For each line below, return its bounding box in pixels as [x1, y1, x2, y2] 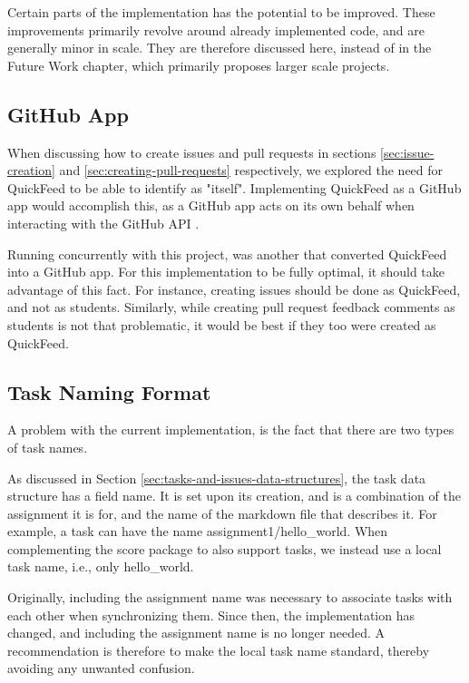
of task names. [7, 437, 88, 456]
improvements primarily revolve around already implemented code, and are [7, 20, 425, 39]
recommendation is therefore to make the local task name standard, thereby [7, 640, 430, 659]
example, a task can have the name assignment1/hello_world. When [7, 522, 388, 541]
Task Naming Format [7, 377, 211, 405]
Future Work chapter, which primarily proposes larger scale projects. [7, 55, 390, 74]
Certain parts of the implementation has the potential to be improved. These [7, 3, 435, 21]
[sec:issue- [380, 142, 435, 161]
